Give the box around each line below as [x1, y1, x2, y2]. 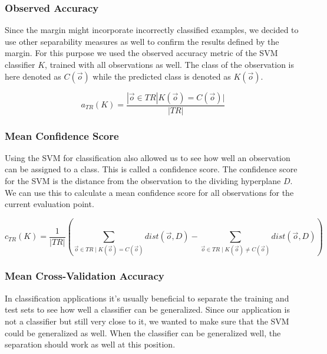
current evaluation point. [5, 198, 94, 210]
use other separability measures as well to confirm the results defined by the [5, 35, 279, 47]
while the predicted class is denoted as [93, 70, 231, 82]
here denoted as [5, 70, 61, 82]
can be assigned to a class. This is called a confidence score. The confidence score [5, 163, 298, 175]
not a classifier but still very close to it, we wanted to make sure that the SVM [5, 314, 289, 327]
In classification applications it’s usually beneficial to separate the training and [5, 291, 289, 304]
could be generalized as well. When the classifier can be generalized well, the [5, 326, 281, 339]
